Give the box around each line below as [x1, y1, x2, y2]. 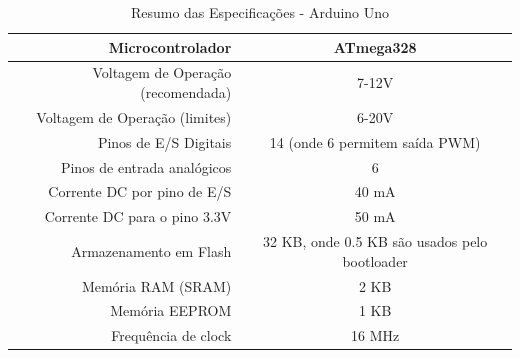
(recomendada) [140, 82, 232, 103]
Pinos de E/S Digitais [97, 131, 232, 152]
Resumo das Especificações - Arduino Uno [130, 2, 390, 22]
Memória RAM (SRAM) [81, 275, 232, 296]
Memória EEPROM [110, 300, 232, 321]
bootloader [342, 250, 408, 271]
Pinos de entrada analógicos [60, 156, 232, 177]
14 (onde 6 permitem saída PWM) [269, 131, 481, 152]
